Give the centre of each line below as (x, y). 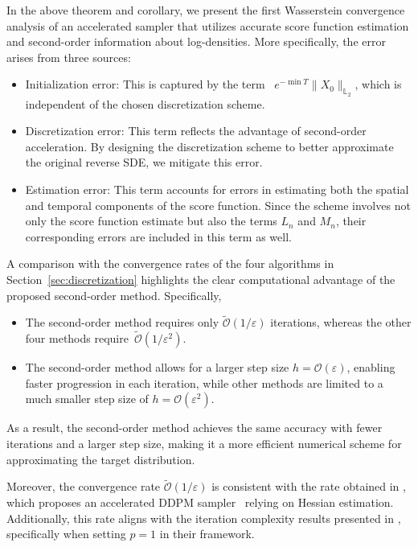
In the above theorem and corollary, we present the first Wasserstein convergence (206, 10)
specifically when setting (66, 534)
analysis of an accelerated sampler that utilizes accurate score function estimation (208, 25)
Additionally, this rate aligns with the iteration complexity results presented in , (204, 518)
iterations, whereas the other (341, 322)
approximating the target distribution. (101, 459)
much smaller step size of (87, 399)
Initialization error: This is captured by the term (145, 84)
